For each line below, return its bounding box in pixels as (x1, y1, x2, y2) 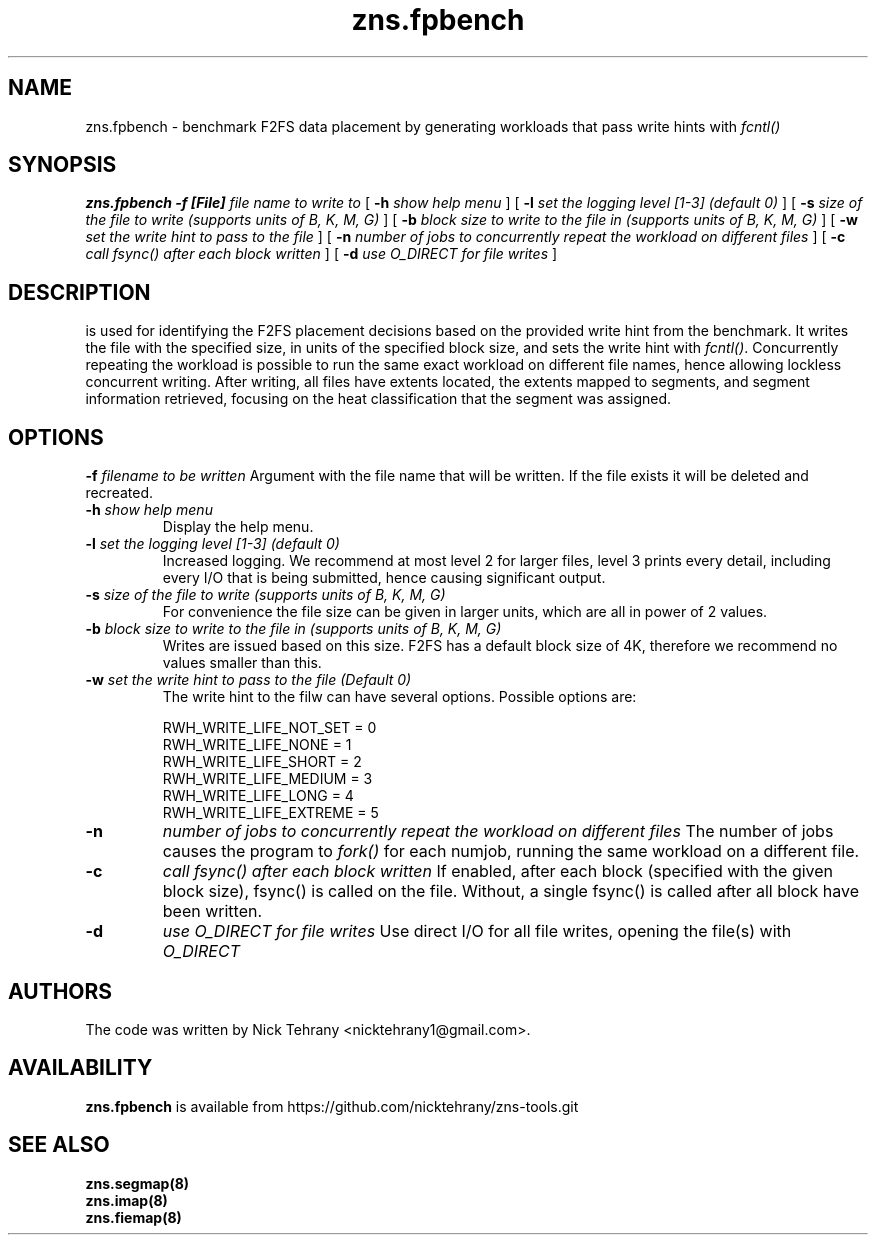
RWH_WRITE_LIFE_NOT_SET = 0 (162, 719, 377, 737)
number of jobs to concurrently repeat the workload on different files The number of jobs (162, 821, 834, 842)
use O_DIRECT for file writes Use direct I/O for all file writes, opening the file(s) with (162, 921, 792, 942)
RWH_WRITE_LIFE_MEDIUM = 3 (162, 770, 373, 788)
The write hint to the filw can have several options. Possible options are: (162, 688, 637, 706)
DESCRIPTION (8, 279, 151, 305)
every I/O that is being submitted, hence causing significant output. (162, 569, 606, 587)
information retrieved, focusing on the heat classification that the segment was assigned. (85, 390, 672, 408)
